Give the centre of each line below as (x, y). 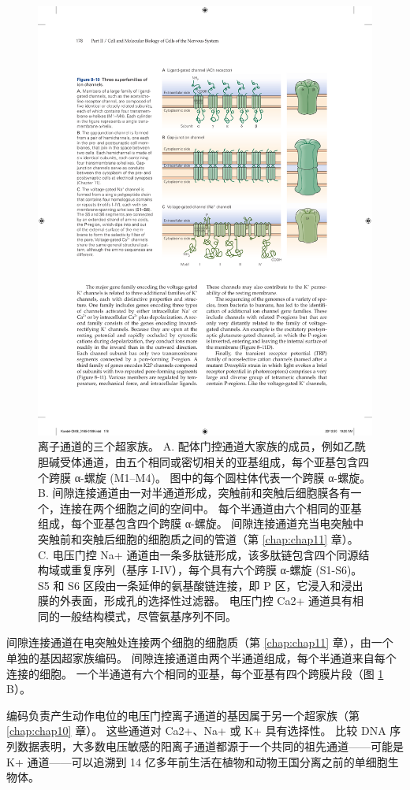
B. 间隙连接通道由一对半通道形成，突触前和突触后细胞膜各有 (194, 493)
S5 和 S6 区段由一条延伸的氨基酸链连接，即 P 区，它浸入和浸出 (201, 585)
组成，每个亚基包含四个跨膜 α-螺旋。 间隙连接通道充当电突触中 (201, 523)
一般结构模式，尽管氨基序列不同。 (148, 616)
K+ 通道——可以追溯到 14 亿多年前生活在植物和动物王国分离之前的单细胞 (197, 761)
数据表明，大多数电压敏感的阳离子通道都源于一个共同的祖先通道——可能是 (210, 746)
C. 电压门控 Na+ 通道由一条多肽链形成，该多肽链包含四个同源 (198, 554)
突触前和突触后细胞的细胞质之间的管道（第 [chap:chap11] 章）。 (198, 538)
